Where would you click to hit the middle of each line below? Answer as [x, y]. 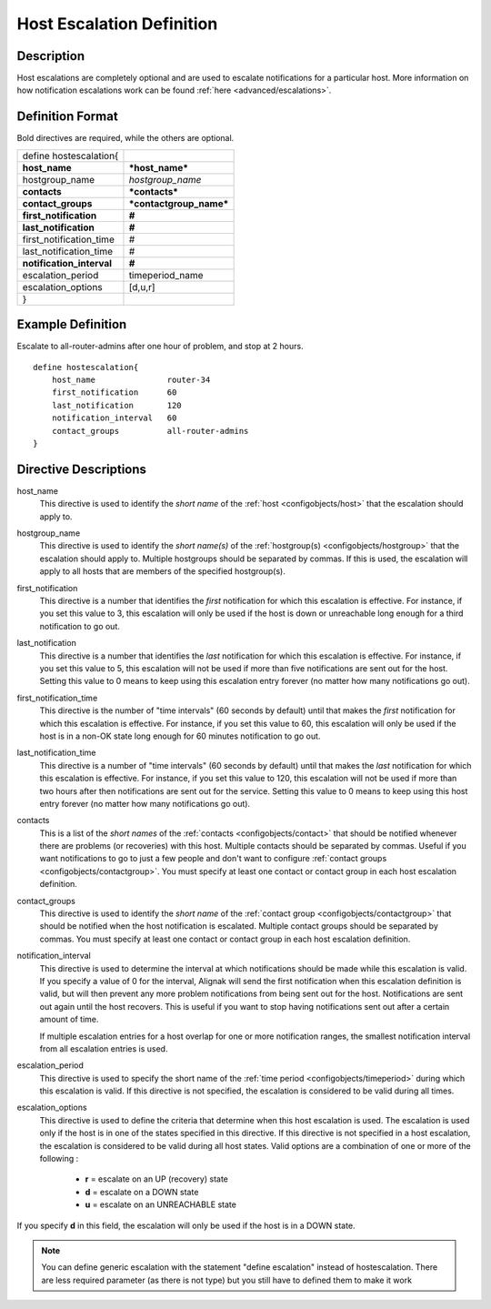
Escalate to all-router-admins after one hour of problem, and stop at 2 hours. [160, 347]
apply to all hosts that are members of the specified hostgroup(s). [162, 571]
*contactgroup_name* [179, 203]
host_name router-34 [131, 380]
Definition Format [67, 117]
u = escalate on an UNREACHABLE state [160, 1204]
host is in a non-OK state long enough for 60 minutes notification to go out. [180, 736]
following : [59, 1159]
